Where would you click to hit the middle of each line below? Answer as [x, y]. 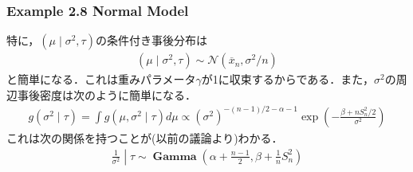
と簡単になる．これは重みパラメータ [101, 79]
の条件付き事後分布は [151, 40]
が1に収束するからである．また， [288, 79]
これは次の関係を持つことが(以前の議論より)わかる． [145, 137]
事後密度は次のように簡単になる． [106, 94]
